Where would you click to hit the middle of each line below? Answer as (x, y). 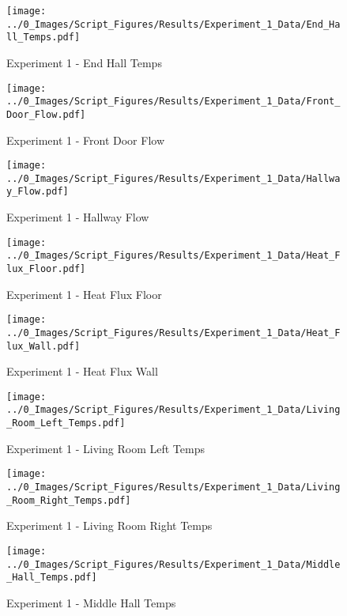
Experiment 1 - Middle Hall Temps (91, 602)
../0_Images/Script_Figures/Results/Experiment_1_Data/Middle (173, 564)
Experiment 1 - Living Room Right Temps (109, 525)
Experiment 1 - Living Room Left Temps (106, 448)
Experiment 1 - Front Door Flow (86, 140)
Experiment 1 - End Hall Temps (84, 62)
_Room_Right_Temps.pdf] (69, 500)
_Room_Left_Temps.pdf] (66, 423)
